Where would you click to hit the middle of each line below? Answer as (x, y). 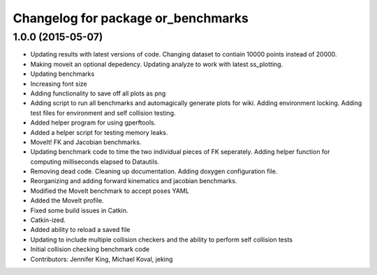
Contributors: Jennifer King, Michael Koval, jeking (102, 259)
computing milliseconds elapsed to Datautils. (95, 162)
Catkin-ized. (48, 220)
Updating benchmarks (62, 74)
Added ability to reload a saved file (80, 230)
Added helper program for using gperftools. (93, 123)
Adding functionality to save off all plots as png (98, 93)
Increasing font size (59, 84)
